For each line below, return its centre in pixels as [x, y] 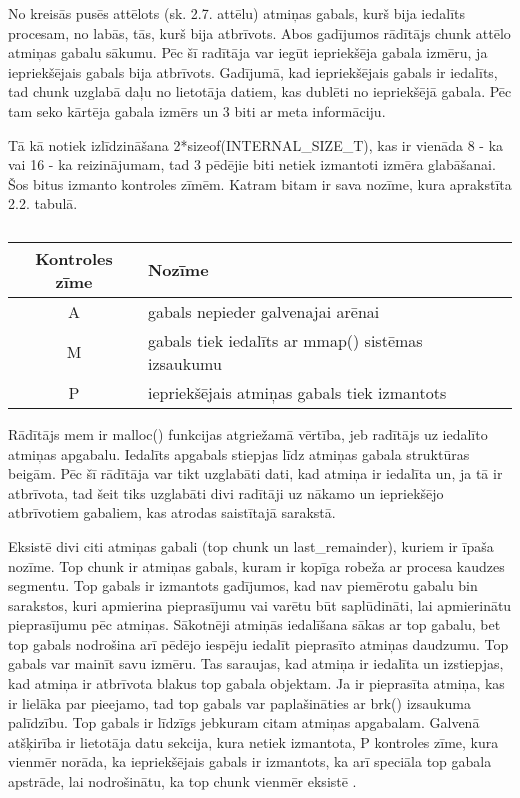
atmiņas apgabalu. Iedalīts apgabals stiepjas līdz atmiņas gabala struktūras [239, 453]
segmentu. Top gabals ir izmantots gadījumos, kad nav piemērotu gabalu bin [243, 585]
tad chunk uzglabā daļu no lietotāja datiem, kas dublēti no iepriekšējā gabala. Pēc [260, 91]
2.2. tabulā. [43, 203]
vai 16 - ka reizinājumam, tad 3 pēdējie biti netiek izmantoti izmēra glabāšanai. [252, 164]
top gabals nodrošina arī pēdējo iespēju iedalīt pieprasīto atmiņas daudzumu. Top [258, 643]
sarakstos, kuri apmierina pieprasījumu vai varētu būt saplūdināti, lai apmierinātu [260, 604]
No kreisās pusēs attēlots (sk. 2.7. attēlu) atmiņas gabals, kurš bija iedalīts [237, 13]
